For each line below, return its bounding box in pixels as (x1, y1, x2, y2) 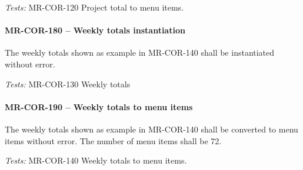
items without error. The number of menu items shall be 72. (5, 134, 222, 147)
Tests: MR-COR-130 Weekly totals (5, 77, 131, 90)
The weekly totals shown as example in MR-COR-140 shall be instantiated (5, 46, 275, 59)
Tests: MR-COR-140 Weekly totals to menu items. (5, 154, 187, 166)
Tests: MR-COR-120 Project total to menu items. (5, 1, 184, 13)
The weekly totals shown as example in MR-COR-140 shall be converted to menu (5, 123, 298, 135)
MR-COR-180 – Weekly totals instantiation (5, 24, 185, 36)
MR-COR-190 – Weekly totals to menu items (5, 100, 193, 113)
